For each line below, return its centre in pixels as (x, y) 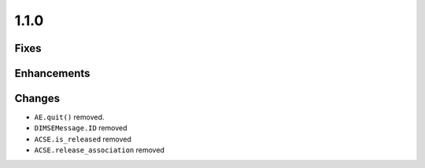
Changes (37, 99)
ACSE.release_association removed (100, 150)
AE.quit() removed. (69, 117)
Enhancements (52, 73)
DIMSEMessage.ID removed (81, 128)
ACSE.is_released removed (83, 139)
